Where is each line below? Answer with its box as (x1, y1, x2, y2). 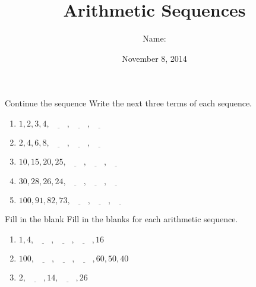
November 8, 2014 (122, 52, 187, 64)
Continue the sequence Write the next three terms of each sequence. (5, 97, 252, 109)
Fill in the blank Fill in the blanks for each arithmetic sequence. (5, 213, 238, 225)
